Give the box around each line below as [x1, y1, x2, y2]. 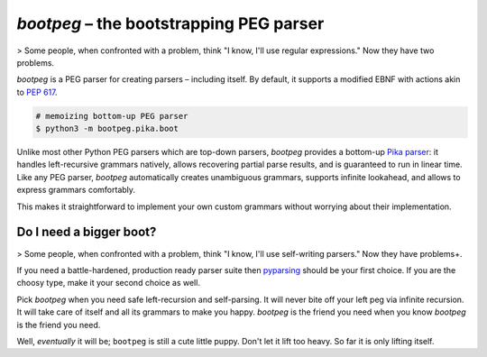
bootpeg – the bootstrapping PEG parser [16, 14, 325, 33]
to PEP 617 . [16, 87, 58, 97]
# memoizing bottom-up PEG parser [35, 111, 188, 121]
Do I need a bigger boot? [16, 224, 157, 240]
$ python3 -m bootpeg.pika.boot [35, 124, 179, 134]
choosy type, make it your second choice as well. [16, 278, 200, 288]
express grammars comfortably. [16, 185, 135, 196]
